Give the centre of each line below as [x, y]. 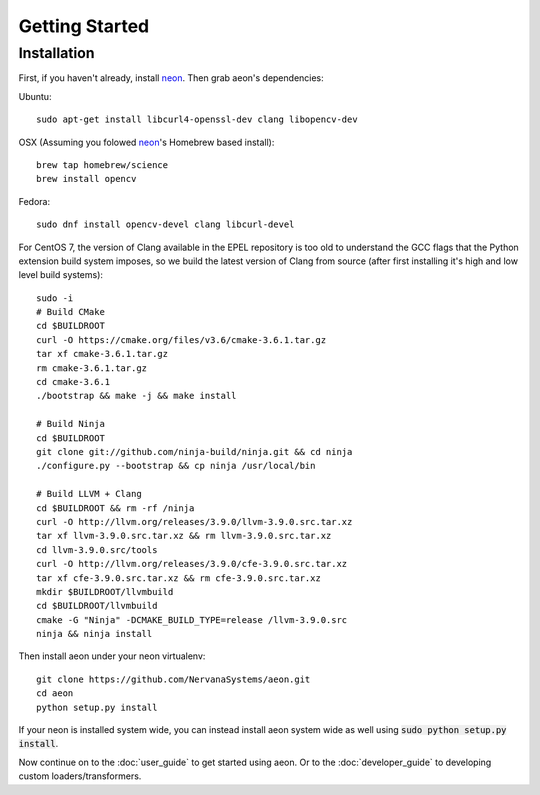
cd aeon [55, 693]
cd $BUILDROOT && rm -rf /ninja [115, 508]
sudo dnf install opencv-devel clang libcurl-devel [165, 224]
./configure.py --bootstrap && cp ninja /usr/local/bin [176, 466]
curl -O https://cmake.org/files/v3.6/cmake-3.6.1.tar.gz [181, 339]
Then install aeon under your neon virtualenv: [112, 656]
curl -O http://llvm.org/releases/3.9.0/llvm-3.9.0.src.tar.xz [194, 521]
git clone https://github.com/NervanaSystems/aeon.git [173, 679]
